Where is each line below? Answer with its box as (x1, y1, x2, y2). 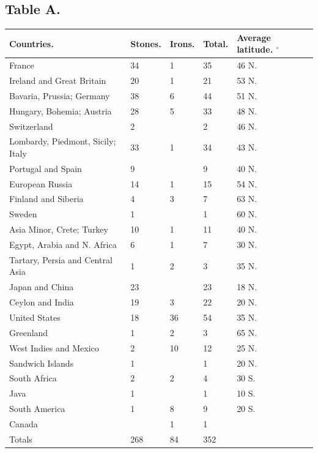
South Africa (9, 372, 57, 384)
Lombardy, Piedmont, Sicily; (9, 135, 116, 148)
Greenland (9, 326, 48, 339)
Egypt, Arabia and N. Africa (9, 238, 117, 251)
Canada (9, 417, 38, 430)
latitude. (237, 43, 273, 56)
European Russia (9, 177, 73, 190)
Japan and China (9, 280, 74, 293)
